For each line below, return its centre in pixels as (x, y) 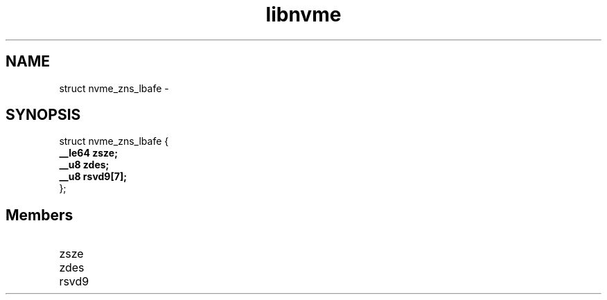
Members (39, 215)
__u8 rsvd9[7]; (93, 177)
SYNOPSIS (43, 115)
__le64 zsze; (88, 153)
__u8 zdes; (84, 165)
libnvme (303, 15)
